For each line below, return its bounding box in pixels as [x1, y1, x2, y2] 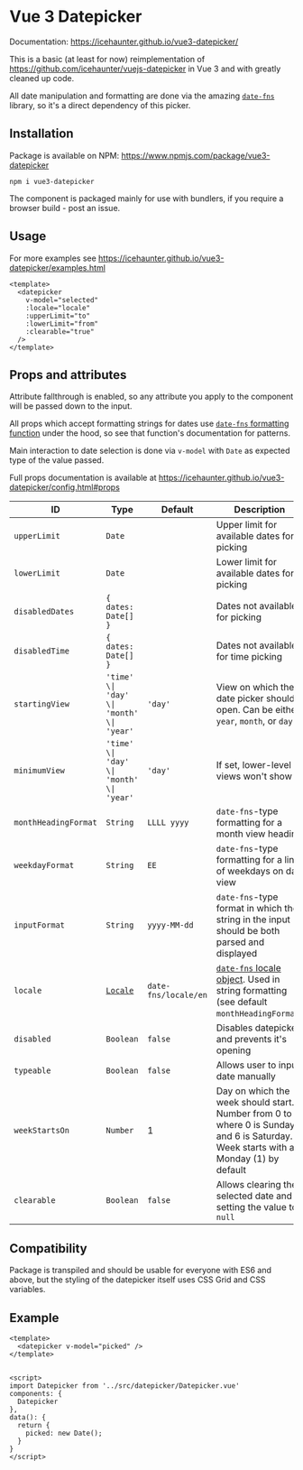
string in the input [216, 913, 291, 926]
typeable [14, 1066, 51, 1076]
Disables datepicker [216, 1022, 300, 1034]
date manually [216, 1070, 277, 1083]
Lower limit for [216, 556, 278, 569]
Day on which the [216, 1085, 290, 1097]
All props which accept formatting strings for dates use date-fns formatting [9, 418, 289, 430]
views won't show [216, 770, 293, 782]
